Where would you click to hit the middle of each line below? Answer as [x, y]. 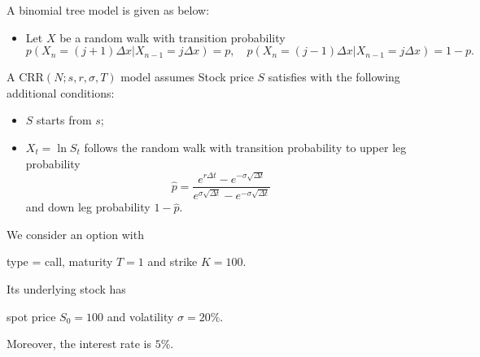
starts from [64, 120]
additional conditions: [61, 92]
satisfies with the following [334, 77]
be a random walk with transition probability [172, 37]
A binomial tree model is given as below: [108, 10]
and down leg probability [88, 207]
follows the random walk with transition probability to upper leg [245, 147]
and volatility [140, 316]
